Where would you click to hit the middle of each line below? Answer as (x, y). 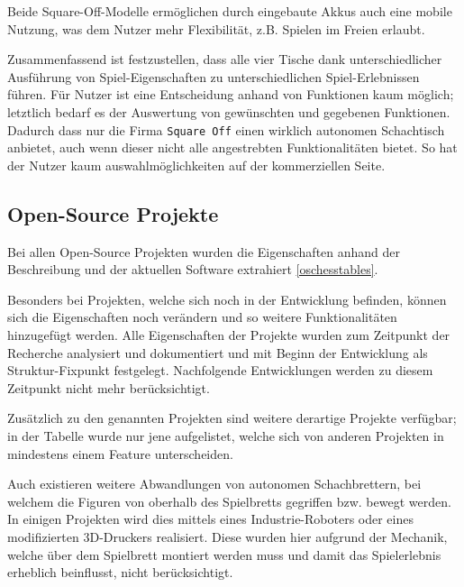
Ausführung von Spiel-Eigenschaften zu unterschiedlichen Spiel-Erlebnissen (214, 76)
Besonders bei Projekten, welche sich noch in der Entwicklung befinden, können (227, 299)
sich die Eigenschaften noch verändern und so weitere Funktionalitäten (202, 317)
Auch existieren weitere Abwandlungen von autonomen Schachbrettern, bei (214, 484)
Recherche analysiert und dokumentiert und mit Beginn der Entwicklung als (218, 352)
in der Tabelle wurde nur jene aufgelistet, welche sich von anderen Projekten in (226, 435)
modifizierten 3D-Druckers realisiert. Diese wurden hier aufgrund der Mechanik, (227, 536)
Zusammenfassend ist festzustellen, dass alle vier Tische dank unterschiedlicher (225, 59)
